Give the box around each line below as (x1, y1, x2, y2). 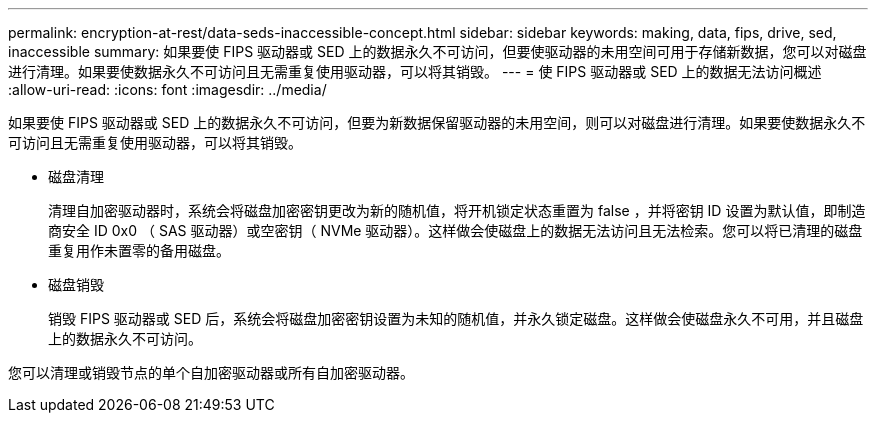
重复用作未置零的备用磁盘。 (48, 242, 230, 259)
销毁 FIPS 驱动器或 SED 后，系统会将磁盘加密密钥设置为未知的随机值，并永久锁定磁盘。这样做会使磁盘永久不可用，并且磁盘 (48, 310, 864, 327)
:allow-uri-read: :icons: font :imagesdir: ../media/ (8, 81, 327, 98)
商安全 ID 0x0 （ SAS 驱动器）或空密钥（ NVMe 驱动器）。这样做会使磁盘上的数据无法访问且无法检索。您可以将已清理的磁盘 (48, 222, 863, 239)
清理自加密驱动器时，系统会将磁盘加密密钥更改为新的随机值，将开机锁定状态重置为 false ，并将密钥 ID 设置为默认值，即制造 (48, 202, 866, 219)
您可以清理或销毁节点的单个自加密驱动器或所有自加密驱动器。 (8, 364, 414, 381)
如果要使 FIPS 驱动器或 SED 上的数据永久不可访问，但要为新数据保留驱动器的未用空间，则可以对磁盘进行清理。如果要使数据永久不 (8, 114, 866, 131)
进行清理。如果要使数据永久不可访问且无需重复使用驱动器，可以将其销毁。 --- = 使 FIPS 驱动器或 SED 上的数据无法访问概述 (8, 63, 822, 80)
